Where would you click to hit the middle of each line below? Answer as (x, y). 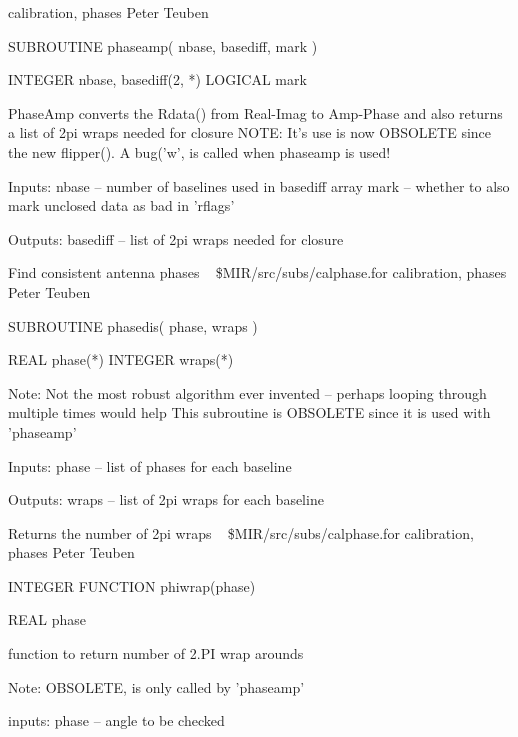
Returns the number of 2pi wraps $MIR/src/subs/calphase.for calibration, (241, 532)
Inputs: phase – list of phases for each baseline (150, 465)
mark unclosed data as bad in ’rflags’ (121, 205)
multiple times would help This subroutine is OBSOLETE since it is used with (249, 412)
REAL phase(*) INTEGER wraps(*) (121, 359)
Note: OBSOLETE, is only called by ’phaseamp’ (156, 686)
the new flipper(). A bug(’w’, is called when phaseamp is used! (199, 151)
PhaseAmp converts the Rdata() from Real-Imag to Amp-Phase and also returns (255, 112)
